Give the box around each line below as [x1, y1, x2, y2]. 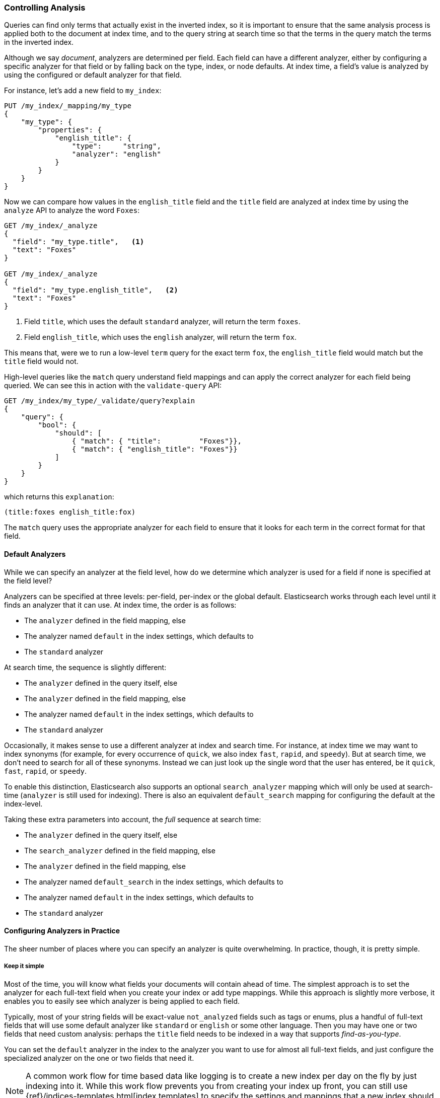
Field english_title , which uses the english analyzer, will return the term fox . [24, 333, 297, 342]
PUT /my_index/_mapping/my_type [4, 102, 131, 110]
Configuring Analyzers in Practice [4, 926, 120, 935]
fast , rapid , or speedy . [4, 766, 87, 775]
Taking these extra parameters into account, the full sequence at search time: [4, 815, 261, 824]
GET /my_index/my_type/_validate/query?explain [4, 397, 195, 405]
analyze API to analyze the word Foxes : [4, 206, 140, 215]
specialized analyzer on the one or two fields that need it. [4, 1053, 194, 1062]
